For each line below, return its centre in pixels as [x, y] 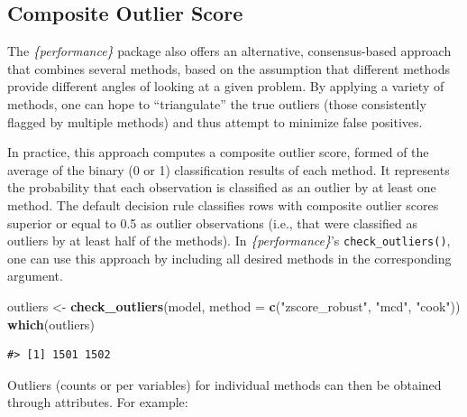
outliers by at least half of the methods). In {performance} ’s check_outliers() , [229, 241]
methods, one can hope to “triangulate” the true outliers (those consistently [217, 103]
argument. [35, 276]
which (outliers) [51, 324]
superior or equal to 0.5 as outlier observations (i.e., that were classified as [212, 222]
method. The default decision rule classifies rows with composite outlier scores [223, 204]
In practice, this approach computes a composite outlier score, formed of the [218, 152]
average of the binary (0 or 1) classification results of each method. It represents [229, 169]
